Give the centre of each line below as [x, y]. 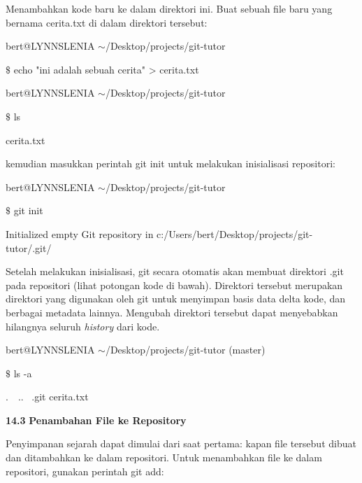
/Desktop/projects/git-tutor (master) [185, 350]
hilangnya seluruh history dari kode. [83, 326]
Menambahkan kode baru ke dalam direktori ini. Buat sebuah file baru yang [169, 8]
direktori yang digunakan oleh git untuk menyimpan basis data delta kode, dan [176, 299]
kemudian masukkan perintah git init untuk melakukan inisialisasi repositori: [171, 163]
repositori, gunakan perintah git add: [85, 471]
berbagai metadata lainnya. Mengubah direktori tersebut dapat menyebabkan [172, 312]
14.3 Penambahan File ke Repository [96, 420]
